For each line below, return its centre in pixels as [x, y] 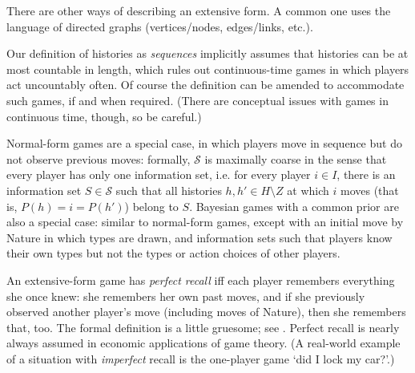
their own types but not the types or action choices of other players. [173, 253]
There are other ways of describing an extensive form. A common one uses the [199, 10]
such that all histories [169, 190]
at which [308, 190]
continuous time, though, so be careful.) [104, 116]
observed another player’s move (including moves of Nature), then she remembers [206, 312]
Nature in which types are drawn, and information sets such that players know [199, 237]
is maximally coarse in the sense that [296, 158]
